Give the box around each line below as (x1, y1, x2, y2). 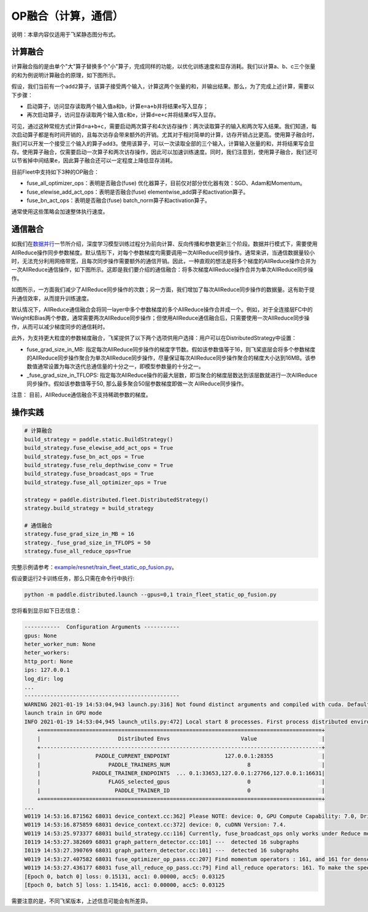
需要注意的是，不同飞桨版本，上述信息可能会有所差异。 (11, 897, 151, 905)
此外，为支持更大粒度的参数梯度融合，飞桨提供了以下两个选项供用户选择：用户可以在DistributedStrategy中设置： (11, 334, 297, 342)
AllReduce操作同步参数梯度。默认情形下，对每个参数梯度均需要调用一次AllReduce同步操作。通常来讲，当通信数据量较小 (11, 249, 315, 256)
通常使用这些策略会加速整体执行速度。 (11, 208, 109, 215)
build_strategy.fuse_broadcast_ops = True (24, 470, 154, 478)
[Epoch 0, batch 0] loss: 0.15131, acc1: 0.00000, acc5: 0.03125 (24, 873, 225, 880)
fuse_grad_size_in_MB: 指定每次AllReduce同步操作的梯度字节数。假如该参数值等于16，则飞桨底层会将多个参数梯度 (26, 345, 316, 353)
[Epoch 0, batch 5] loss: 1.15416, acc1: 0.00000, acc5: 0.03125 (24, 881, 225, 888)
